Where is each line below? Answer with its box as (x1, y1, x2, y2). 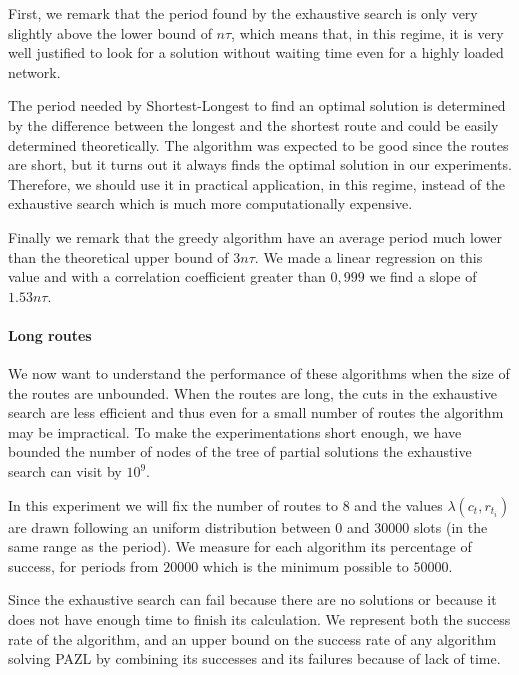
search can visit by (8, 461, 122, 482)
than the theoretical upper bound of (8, 246, 229, 267)
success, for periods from (8, 555, 159, 576)
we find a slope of (369, 266, 477, 287)
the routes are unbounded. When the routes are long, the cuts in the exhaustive (8, 382, 497, 403)
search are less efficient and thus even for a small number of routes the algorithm (8, 402, 504, 423)
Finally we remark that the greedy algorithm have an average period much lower (8, 226, 502, 247)
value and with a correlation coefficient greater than (8, 266, 326, 287)
